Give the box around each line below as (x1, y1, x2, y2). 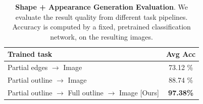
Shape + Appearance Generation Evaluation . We (15, 2, 188, 12)
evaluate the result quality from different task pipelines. (15, 11, 188, 22)
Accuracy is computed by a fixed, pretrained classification (12, 21, 191, 32)
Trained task (8, 49, 53, 59)
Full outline (68, 87, 104, 97)
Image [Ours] (119, 87, 159, 97)
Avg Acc (166, 49, 196, 59)
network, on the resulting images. (50, 31, 153, 42)
